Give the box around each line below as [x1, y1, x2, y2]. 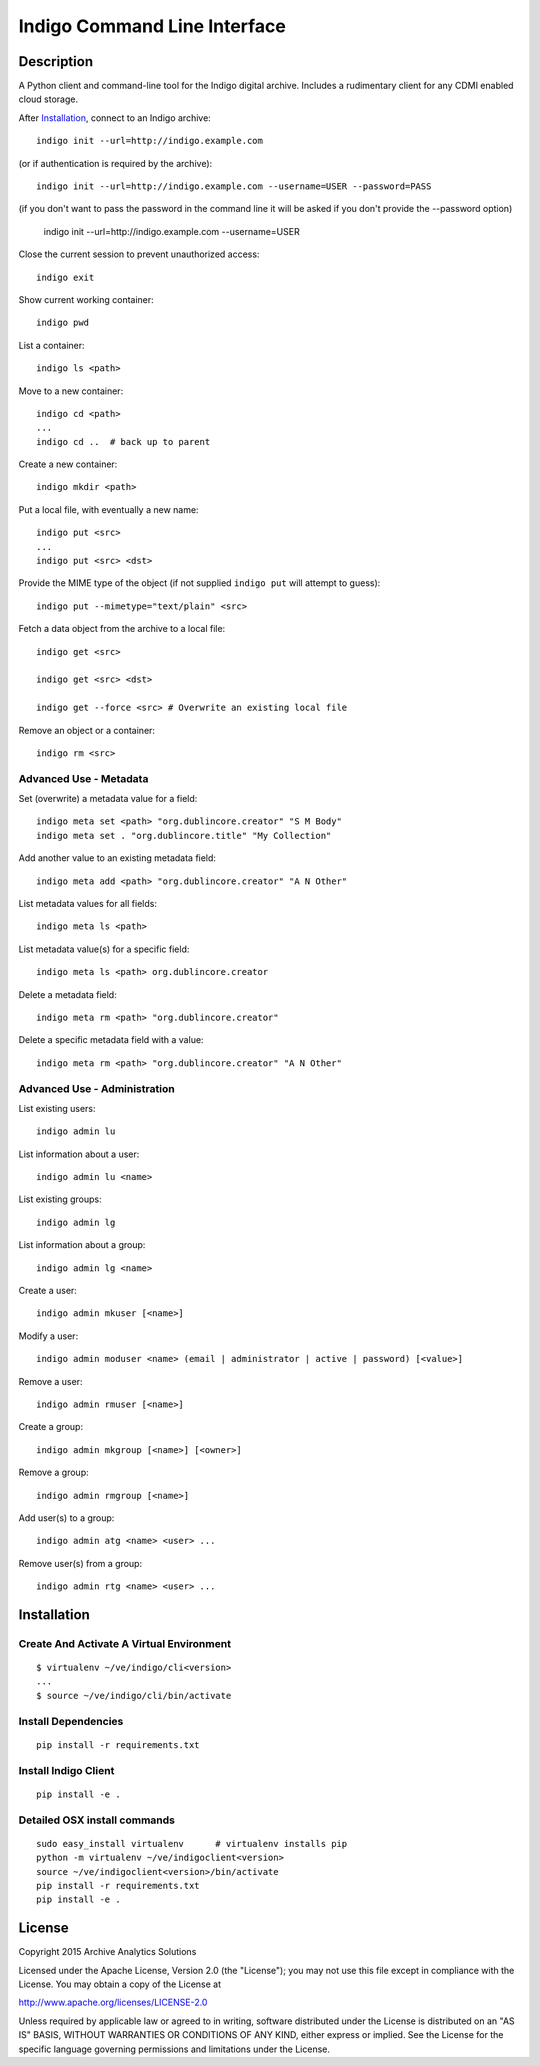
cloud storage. [18, 93, 79, 105]
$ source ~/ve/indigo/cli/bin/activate [36, 1690, 232, 1701]
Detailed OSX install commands [18, 1813, 175, 1827]
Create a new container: [18, 458, 118, 470]
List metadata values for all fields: [18, 898, 157, 910]
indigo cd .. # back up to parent [36, 436, 211, 447]
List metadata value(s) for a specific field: [18, 943, 190, 955]
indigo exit [36, 271, 95, 283]
